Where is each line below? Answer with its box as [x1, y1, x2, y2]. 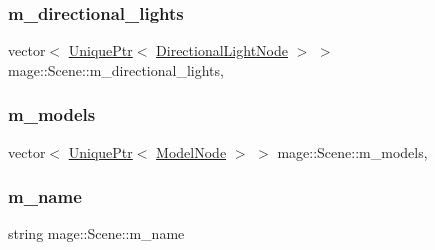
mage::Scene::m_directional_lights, [8, 59, 224, 80]
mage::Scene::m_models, [277, 141, 428, 162]
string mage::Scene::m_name [8, 223, 185, 244]
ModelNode [156, 141, 227, 162]
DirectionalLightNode [156, 40, 288, 61]
